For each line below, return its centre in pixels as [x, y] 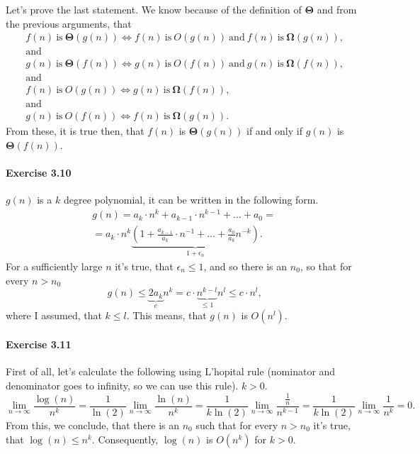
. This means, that [166, 315]
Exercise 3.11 [39, 344]
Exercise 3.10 [39, 173]
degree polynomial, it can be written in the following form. [191, 200]
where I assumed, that [54, 315]
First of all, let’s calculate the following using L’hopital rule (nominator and [171, 371]
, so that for [326, 266]
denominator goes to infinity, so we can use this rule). [122, 386]
